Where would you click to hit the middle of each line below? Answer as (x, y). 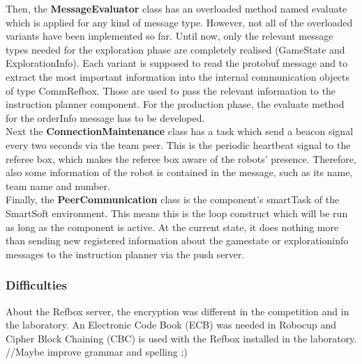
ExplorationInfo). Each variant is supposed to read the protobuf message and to (177, 63)
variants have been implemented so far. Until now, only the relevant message (169, 36)
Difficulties (36, 285)
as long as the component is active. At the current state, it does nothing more (172, 227)
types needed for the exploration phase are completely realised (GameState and (175, 49)
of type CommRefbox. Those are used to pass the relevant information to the (171, 90)
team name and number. (58, 185)
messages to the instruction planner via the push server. (125, 254)
